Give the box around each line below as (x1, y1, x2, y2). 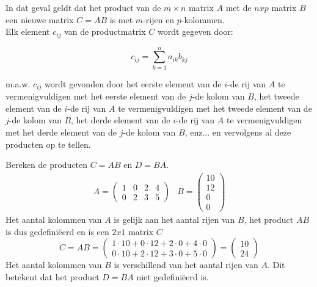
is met (109, 13, 133, 26)
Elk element (5, 25, 50, 38)
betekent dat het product (5, 270, 100, 283)
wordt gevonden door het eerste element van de (45, 77, 222, 90)
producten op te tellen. (5, 137, 91, 150)
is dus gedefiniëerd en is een (5, 225, 109, 238)
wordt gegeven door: (157, 25, 233, 38)
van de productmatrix (64, 25, 146, 38)
